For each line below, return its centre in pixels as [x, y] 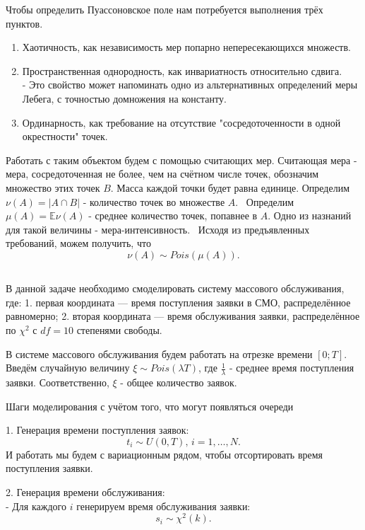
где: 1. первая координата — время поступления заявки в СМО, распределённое [178, 302]
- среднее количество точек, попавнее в [173, 215]
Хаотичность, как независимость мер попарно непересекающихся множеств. [186, 47]
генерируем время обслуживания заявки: [163, 506]
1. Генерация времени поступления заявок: [97, 430]
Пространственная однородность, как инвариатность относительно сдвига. [182, 70]
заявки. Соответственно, [58, 382]
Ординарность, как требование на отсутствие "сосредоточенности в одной [181, 122]
